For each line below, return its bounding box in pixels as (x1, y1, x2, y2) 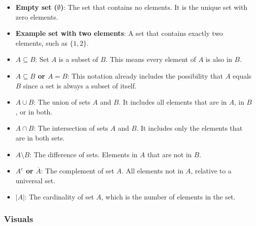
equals (232, 70, 252, 81)
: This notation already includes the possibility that (67, 70, 223, 81)
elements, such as (15, 37, 67, 48)
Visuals (4, 212, 33, 225)
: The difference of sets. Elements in (29, 149, 138, 159)
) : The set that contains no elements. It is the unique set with (61, 2, 248, 12)
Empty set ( (15, 2, 58, 12)
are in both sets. (15, 132, 65, 142)
